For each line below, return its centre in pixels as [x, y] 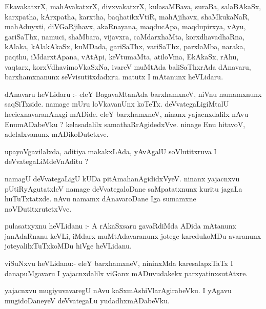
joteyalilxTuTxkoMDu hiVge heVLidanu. [68, 246]
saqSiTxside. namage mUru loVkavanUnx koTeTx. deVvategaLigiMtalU [117, 104]
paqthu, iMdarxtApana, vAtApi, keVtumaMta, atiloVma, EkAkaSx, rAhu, [122, 56]
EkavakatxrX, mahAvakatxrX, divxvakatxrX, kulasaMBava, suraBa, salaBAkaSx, [133, 6]
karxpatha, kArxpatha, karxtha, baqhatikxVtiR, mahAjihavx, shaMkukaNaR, [127, 16]
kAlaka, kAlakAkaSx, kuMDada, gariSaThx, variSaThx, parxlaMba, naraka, [125, 46]
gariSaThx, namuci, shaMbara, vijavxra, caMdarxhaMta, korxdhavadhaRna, [125, 36]
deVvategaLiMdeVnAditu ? [47, 161]
